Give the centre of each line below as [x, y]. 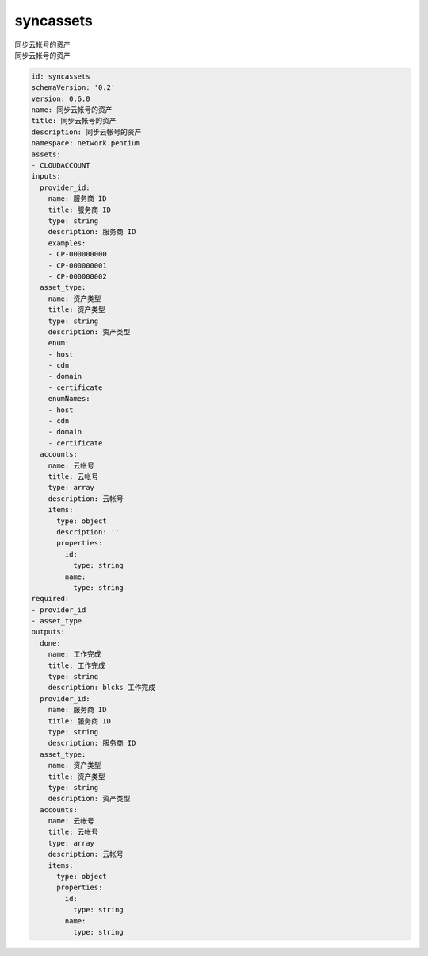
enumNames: [69, 399]
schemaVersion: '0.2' [73, 88]
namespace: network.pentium [86, 143]
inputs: [46, 176]
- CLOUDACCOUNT [61, 166]
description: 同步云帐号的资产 [86, 132]
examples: [67, 243]
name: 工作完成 [75, 654]
